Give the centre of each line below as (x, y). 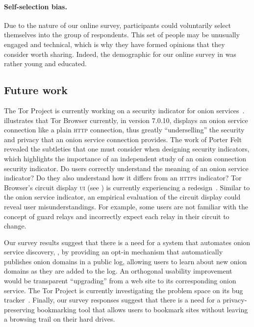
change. (15, 226)
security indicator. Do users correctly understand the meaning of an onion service (126, 168)
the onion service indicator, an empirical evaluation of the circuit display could (122, 197)
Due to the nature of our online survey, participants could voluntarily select (118, 25)
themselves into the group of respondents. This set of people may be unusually (122, 35)
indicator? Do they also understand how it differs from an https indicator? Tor (123, 178)
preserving (19, 309)
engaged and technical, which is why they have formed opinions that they (114, 44)
